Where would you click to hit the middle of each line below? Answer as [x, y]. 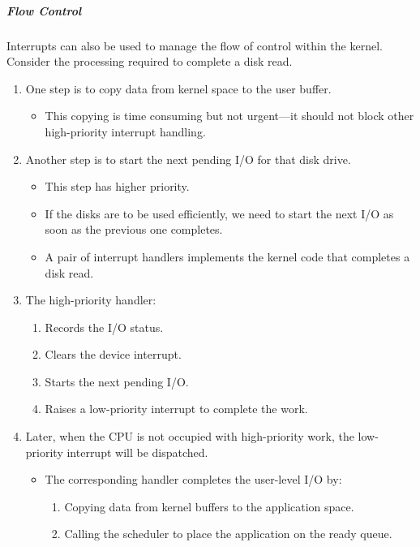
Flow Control [44, 10]
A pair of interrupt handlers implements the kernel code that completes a [227, 256]
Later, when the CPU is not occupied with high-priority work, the [190, 436]
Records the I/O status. [104, 327]
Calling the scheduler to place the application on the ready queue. [228, 534]
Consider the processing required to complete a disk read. [150, 61]
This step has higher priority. [117, 186]
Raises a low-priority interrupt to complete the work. [176, 409]
